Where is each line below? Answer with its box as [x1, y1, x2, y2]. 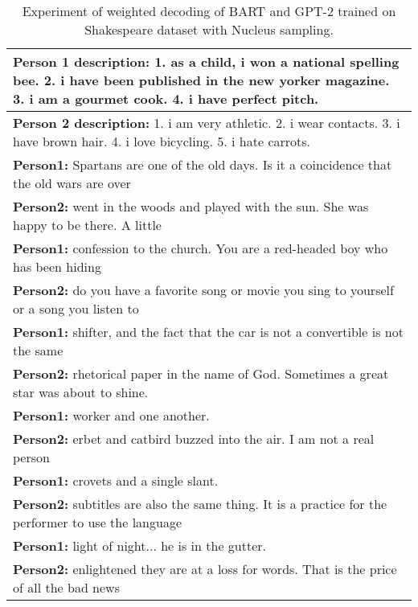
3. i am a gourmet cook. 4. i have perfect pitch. [13, 89, 319, 108]
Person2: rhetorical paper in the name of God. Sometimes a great [13, 364, 389, 383]
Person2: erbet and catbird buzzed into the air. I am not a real [13, 429, 375, 448]
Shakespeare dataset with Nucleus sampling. [84, 20, 334, 39]
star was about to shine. [13, 383, 149, 401]
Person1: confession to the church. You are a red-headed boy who [13, 239, 388, 257]
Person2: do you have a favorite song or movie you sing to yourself [13, 281, 394, 299]
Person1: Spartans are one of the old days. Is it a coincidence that [13, 155, 392, 174]
